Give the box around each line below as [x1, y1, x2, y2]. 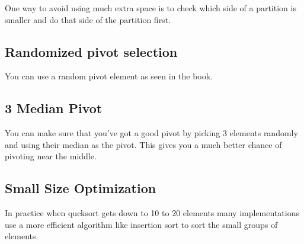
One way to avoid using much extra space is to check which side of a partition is [5, 2, 296, 14]
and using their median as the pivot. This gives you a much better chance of [5, 138, 282, 150]
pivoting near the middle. [5, 150, 97, 162]
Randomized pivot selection [5, 42, 178, 60]
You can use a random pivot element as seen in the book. [5, 70, 213, 82]
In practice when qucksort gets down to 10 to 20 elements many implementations [5, 207, 299, 219]
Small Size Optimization [5, 179, 156, 197]
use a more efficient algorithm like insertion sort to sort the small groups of [5, 218, 278, 230]
